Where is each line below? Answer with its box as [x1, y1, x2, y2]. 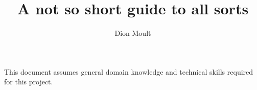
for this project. [4, 76, 53, 87]
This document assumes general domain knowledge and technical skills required [4, 66, 253, 77]
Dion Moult [114, 28, 151, 38]
